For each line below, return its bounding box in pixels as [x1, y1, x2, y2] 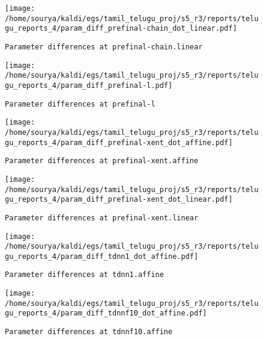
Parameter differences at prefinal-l [5, 99, 156, 108]
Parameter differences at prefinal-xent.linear [5, 213, 199, 222]
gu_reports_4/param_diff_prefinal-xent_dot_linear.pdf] [5, 195, 233, 204]
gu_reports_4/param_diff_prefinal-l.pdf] [5, 81, 173, 90]
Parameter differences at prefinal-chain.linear [5, 42, 203, 51]
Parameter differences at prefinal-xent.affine [5, 157, 199, 166]
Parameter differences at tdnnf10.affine [5, 328, 173, 337]
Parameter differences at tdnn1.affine [5, 270, 164, 279]
